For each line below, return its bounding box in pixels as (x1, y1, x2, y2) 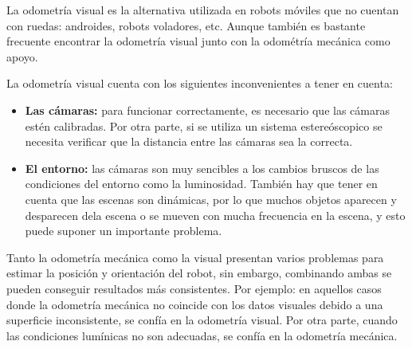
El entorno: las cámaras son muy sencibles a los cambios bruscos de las (25, 159, 379, 176)
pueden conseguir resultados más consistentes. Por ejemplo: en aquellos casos (6, 280, 382, 296)
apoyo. (6, 48, 38, 65)
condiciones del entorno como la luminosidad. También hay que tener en (25, 175, 378, 192)
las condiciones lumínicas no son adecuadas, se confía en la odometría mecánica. (6, 327, 398, 343)
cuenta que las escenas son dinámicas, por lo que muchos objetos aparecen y (25, 190, 397, 207)
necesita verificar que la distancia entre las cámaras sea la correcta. (25, 133, 353, 150)
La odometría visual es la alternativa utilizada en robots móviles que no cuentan (6, 2, 399, 18)
